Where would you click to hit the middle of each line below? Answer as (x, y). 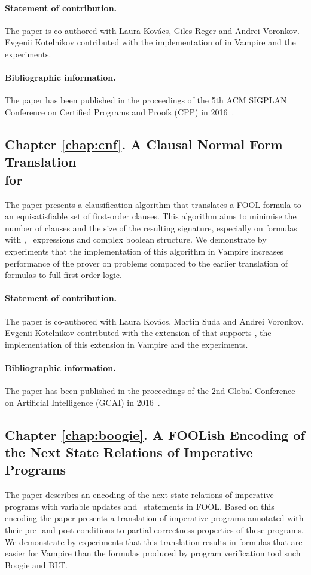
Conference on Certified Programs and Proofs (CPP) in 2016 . (120, 111)
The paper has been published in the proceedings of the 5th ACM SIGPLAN (146, 100)
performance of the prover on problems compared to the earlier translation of (147, 263)
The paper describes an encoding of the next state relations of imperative (139, 495)
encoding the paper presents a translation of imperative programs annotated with (154, 518)
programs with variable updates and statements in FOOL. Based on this (140, 506)
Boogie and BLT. (36, 565)
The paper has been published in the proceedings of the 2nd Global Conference (150, 391)
